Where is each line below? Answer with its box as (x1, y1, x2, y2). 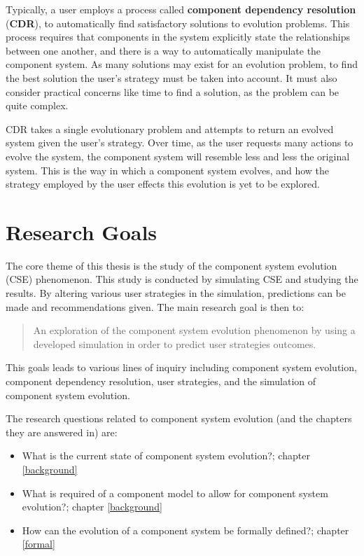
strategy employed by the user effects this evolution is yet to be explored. (6, 176, 320, 191)
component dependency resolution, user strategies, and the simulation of (6, 374, 316, 388)
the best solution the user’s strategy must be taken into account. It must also (6, 70, 337, 85)
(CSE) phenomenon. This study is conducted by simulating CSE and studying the (6, 272, 358, 286)
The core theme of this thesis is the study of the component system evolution (6, 258, 337, 272)
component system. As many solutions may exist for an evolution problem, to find (6, 57, 358, 71)
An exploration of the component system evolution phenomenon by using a (33, 323, 356, 338)
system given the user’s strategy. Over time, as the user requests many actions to (6, 135, 353, 150)
